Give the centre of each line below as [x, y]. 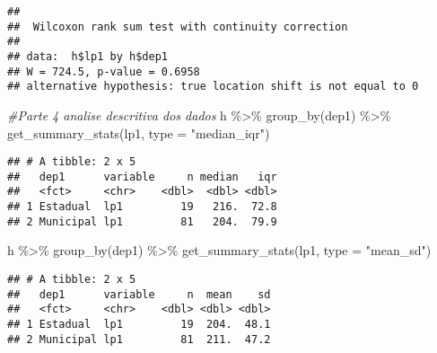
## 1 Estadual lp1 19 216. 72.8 [142, 207]
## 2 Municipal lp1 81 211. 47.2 [139, 339]
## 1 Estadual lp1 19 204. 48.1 [139, 324]
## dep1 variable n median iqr [142, 176]
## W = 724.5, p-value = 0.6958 [104, 71]
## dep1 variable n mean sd [139, 294]
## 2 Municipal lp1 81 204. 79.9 [142, 221]
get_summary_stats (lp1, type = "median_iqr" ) [139, 132]
